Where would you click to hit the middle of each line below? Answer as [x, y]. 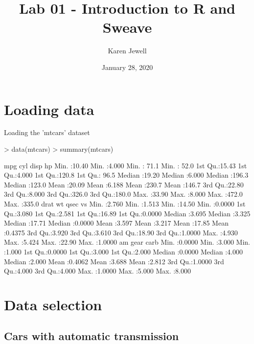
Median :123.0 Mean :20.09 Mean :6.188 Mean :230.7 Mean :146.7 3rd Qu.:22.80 [124, 184]
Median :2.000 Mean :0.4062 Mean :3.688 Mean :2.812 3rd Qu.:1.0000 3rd [114, 261]
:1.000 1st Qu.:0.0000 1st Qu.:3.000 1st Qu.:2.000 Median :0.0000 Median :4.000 [123, 251]
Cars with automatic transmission [92, 335]
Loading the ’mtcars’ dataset [47, 132]
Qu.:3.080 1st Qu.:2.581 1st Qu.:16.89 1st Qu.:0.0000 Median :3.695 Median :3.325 [127, 213]
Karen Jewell [127, 51]
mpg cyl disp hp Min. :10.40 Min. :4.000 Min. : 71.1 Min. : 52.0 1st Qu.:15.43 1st [126, 165]
